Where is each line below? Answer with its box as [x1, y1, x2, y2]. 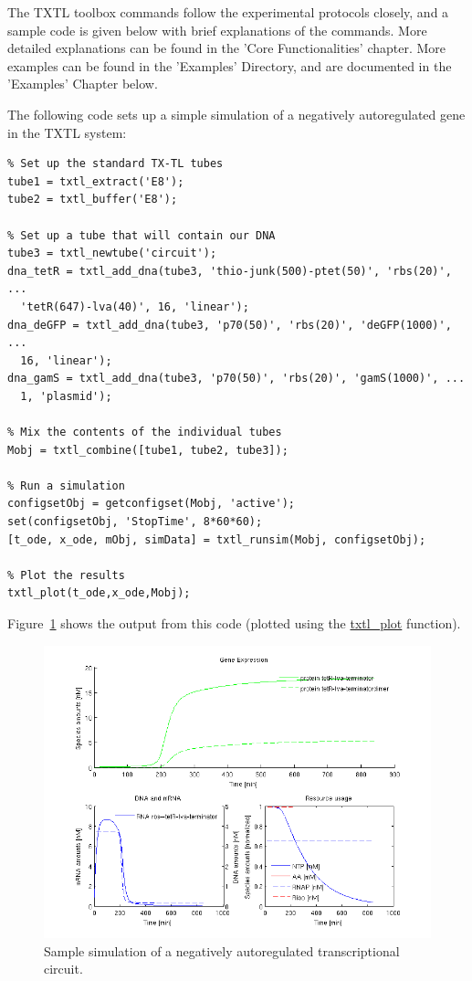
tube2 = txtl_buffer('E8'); [7, 193, 178, 206]
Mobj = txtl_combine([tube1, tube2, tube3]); [7, 443, 288, 457]
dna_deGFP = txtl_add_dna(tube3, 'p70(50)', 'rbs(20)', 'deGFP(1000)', [7, 318, 452, 332]
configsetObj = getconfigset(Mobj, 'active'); [7, 497, 295, 511]
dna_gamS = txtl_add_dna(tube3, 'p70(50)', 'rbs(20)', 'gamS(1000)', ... [7, 372, 466, 385]
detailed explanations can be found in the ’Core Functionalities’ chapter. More [7, 38, 446, 58]
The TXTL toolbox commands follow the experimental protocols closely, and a [7, 3, 449, 21]
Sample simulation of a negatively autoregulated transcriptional [44, 941, 400, 960]
